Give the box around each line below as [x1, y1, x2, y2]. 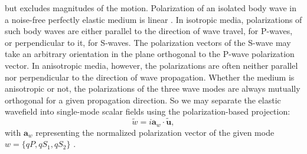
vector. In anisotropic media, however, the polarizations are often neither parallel [5, 59, 298, 71]
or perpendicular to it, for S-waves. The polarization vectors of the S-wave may [5, 36, 291, 48]
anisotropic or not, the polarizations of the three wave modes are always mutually [5, 82, 301, 95]
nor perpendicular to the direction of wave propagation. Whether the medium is [5, 71, 295, 83]
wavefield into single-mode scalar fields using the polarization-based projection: [5, 105, 290, 118]
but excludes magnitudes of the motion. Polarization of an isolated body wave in [5, 2, 296, 14]
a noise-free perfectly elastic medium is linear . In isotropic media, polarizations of [5, 13, 302, 25]
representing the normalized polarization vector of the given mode [35, 126, 275, 138]
